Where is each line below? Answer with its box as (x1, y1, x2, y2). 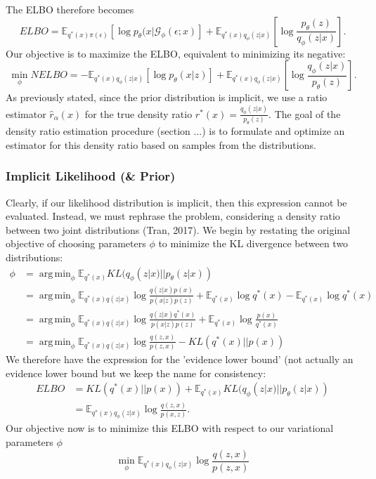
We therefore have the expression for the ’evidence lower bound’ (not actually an (6, 351, 354, 366)
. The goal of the (268, 106, 341, 121)
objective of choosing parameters (6, 236, 146, 251)
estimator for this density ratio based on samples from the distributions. (6, 137, 316, 152)
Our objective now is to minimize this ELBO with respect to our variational (6, 421, 334, 435)
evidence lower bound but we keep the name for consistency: (6, 365, 266, 380)
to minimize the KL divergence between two (158, 236, 349, 251)
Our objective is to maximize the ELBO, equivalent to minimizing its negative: (6, 46, 346, 60)
